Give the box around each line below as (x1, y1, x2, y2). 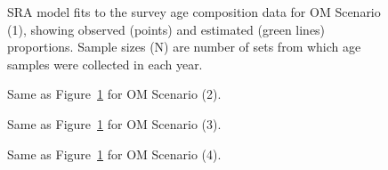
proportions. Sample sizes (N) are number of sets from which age (7, 37, 361, 56)
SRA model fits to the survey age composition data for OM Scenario (7, 3, 381, 20)
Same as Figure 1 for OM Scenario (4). (7, 144, 222, 163)
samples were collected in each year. (7, 54, 203, 73)
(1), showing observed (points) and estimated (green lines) (7, 20, 326, 38)
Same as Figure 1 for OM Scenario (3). (7, 114, 222, 133)
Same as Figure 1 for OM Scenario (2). (7, 85, 222, 103)
